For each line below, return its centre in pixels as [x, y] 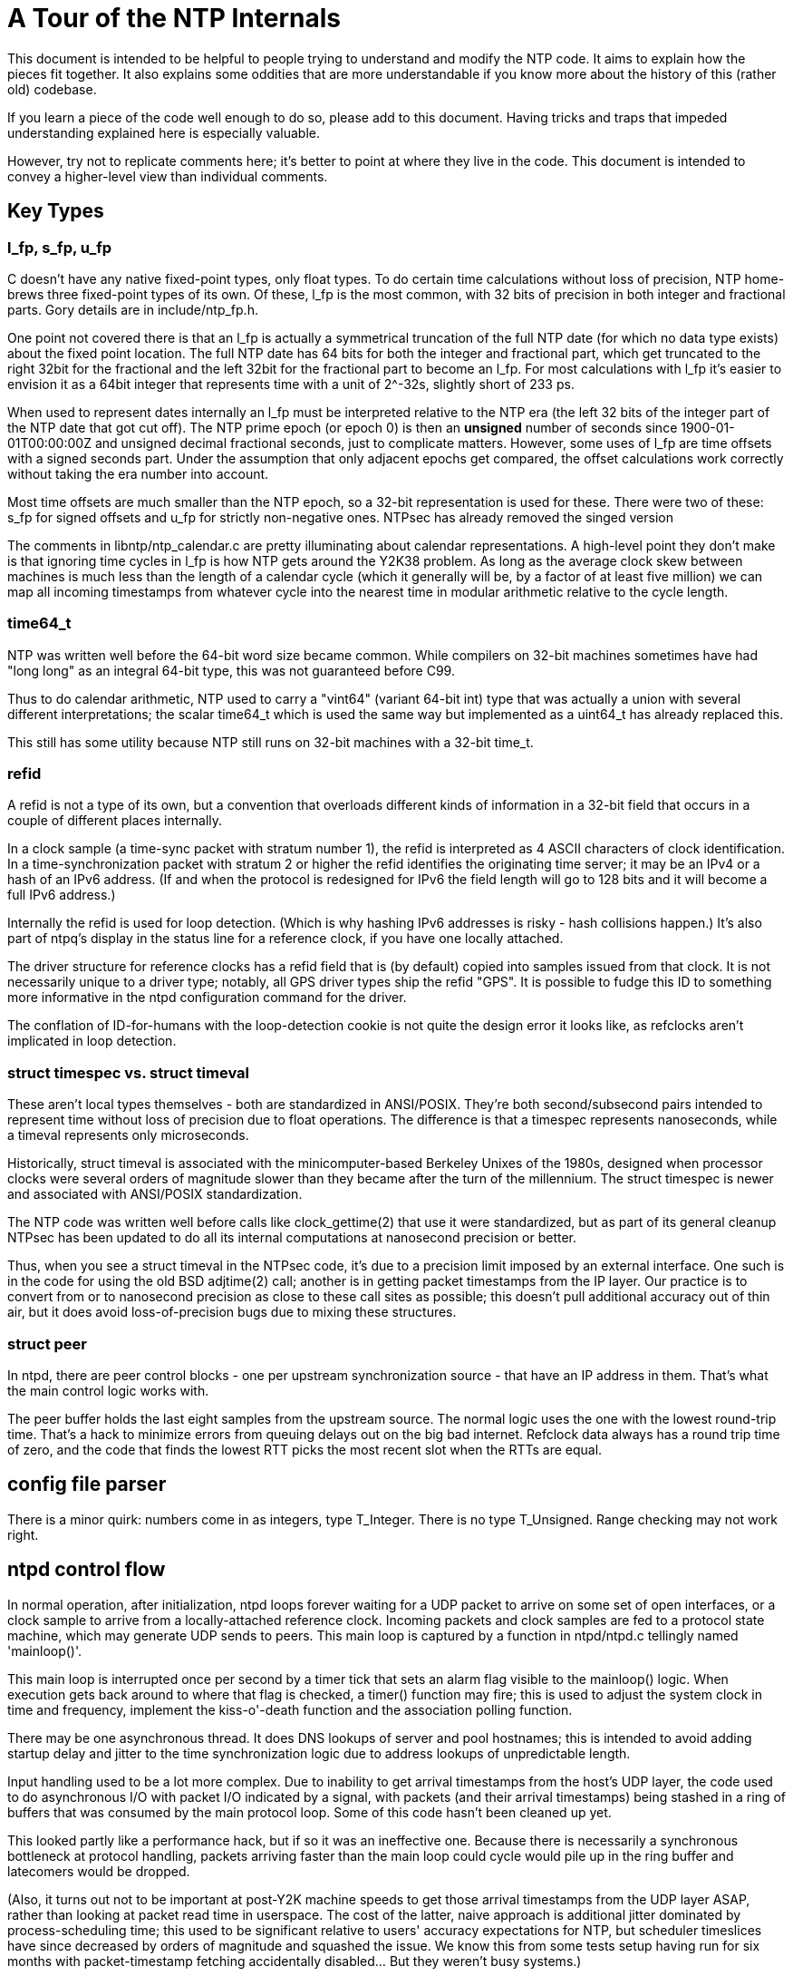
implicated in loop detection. [92, 1041]
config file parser [87, 1484]
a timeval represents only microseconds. [128, 1135]
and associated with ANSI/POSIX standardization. [155, 1194]
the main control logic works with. [108, 1390]
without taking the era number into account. [138, 473]
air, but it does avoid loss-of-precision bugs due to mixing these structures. [232, 1312]
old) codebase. [52, 89]
